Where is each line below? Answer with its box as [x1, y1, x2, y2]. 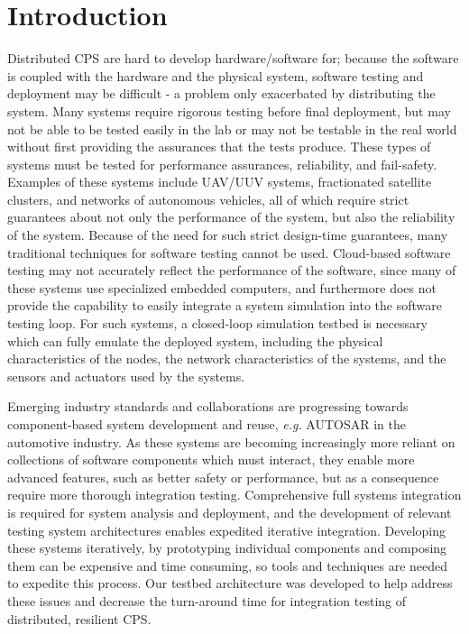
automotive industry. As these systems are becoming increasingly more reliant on [7, 432, 455, 451]
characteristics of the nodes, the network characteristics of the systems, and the [7, 349, 446, 368]
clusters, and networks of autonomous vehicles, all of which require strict [7, 189, 409, 208]
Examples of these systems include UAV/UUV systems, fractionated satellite [7, 172, 432, 191]
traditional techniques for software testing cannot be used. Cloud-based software [7, 243, 451, 262]
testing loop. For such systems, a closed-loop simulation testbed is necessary [7, 314, 428, 333]
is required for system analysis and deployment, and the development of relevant [7, 502, 452, 521]
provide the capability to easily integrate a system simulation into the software [7, 296, 442, 315]
